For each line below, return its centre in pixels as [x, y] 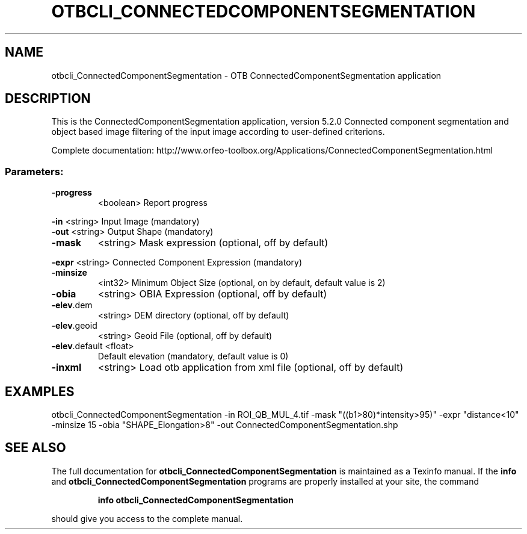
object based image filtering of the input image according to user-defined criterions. [218, 132]
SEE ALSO [35, 448]
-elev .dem [72, 305]
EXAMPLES [40, 391]
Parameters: [34, 171]
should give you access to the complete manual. [147, 518]
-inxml [66, 368]
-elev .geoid [74, 326]
